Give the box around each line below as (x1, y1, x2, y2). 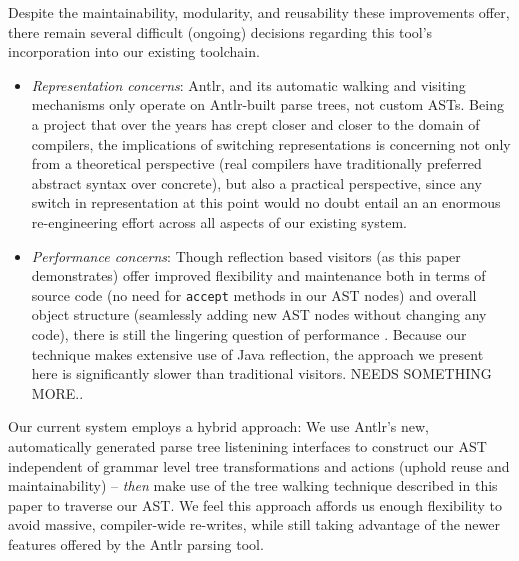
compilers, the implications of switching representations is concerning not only (31, 133, 511, 154)
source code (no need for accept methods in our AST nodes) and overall (31, 284, 477, 305)
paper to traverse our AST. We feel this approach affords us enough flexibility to (8, 494, 503, 515)
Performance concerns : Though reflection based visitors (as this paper (31, 245, 461, 266)
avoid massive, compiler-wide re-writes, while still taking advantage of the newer (8, 514, 500, 535)
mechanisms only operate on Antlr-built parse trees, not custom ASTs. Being (31, 94, 504, 115)
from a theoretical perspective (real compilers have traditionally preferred (31, 153, 482, 174)
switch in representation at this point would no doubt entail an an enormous (31, 192, 501, 213)
